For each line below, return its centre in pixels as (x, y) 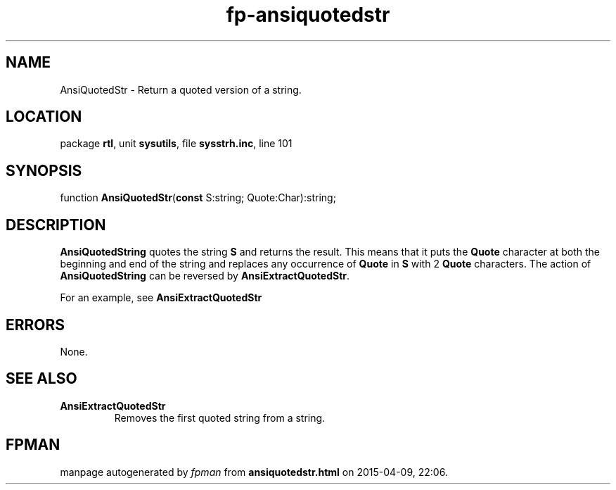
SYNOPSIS (44, 170)
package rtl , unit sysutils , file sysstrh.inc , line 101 (176, 144)
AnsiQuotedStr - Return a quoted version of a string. (181, 89)
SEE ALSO (41, 379)
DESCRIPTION (56, 225)
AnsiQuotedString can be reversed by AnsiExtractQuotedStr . (205, 276)
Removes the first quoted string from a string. (220, 417)
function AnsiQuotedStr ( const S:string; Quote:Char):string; (198, 198)
